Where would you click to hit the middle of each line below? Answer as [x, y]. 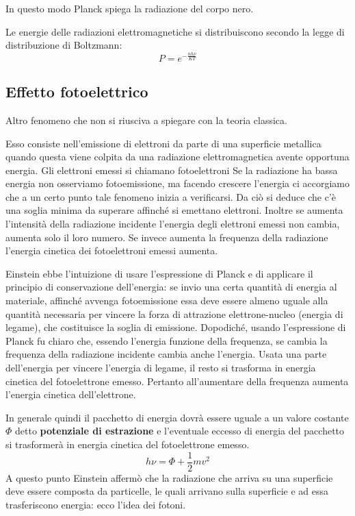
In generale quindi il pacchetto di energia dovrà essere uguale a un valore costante [177, 417]
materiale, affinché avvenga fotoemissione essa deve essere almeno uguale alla [167, 300]
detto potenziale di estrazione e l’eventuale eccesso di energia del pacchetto [180, 431]
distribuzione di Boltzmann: [64, 45]
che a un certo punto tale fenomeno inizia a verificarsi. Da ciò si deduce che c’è [171, 196]
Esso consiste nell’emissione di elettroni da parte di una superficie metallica [163, 143]
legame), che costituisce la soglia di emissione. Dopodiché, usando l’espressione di [176, 327]
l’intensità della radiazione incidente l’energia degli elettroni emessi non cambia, [173, 224]
